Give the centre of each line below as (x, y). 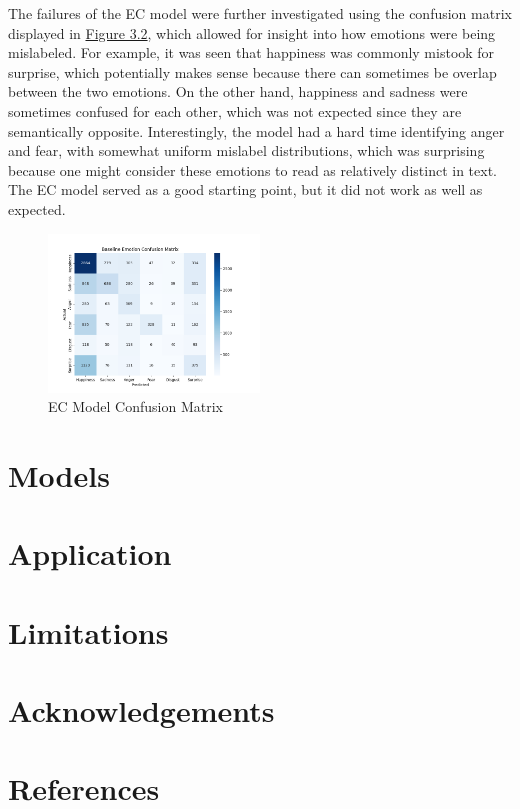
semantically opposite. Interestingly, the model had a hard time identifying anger (256, 130)
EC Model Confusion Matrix (135, 406)
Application (90, 553)
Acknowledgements (141, 710)
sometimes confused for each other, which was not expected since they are (235, 110)
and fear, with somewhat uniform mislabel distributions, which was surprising (246, 150)
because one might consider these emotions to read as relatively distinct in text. (252, 169)
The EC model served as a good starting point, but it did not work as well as (245, 189)
